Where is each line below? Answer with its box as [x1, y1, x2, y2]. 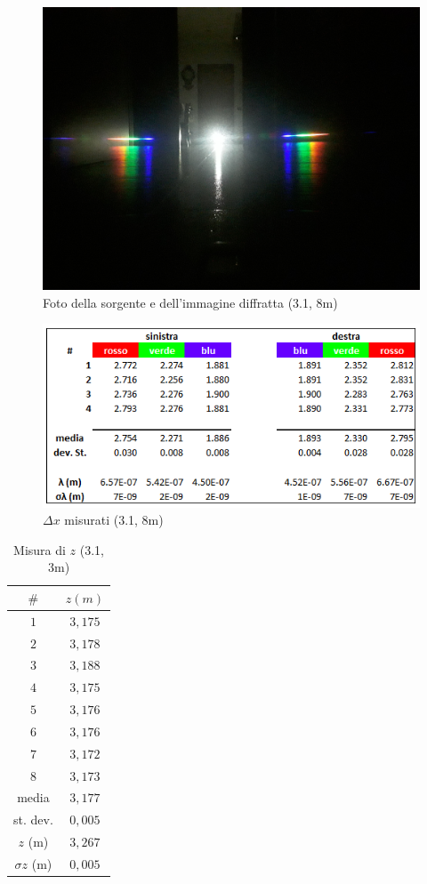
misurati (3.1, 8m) [64, 510, 164, 529]
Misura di [13, 540, 66, 559]
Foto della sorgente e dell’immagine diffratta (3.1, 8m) [43, 293, 338, 311]
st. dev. [13, 810, 53, 829]
